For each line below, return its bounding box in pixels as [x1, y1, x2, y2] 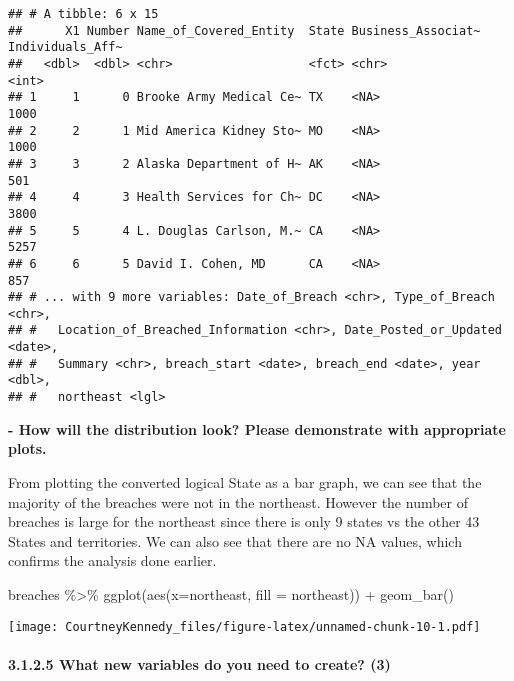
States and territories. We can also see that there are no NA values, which [8, 530, 462, 551]
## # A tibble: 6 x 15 [8, 7, 159, 21]
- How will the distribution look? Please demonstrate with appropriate [8, 418, 506, 439]
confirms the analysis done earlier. [8, 550, 217, 571]
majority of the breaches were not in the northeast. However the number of [8, 491, 469, 512]
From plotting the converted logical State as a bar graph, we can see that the [8, 471, 482, 492]
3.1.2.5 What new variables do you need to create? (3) [8, 653, 391, 674]
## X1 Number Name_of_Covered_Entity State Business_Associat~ [8, 23, 481, 38]
